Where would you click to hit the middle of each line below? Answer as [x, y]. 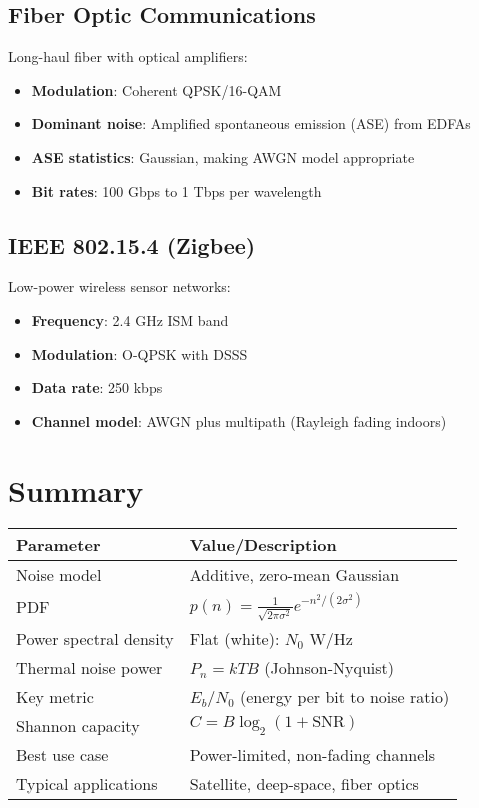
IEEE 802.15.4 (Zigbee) [132, 244]
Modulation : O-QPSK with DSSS [139, 353]
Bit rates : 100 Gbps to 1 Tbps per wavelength [176, 190]
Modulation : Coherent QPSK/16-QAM [156, 89]
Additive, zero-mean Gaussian [294, 575]
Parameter [58, 545]
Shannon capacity [78, 725]
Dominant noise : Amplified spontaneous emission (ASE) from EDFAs [251, 123]
